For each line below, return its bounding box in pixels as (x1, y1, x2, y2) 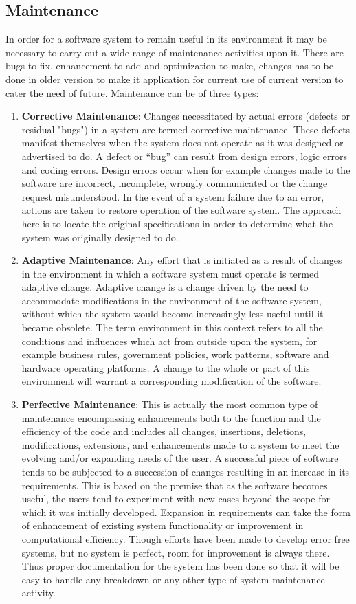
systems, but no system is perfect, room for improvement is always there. (21, 545, 330, 559)
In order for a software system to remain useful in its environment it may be (5, 32, 327, 46)
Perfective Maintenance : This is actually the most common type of (21, 397, 318, 412)
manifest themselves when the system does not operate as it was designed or (21, 135, 344, 150)
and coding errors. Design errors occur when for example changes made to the (21, 162, 351, 177)
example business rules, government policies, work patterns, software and (21, 347, 329, 361)
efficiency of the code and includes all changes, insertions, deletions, (21, 424, 307, 438)
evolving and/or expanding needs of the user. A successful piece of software (21, 451, 339, 465)
